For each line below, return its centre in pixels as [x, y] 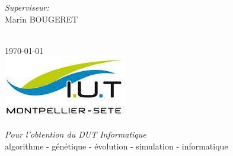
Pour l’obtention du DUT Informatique [76, 134]
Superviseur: [27, 7]
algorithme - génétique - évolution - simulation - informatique [116, 146]
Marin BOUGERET [42, 19]
